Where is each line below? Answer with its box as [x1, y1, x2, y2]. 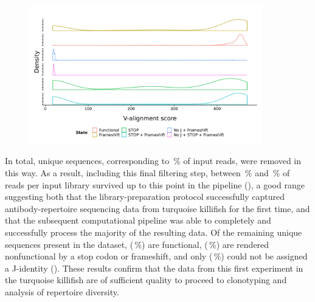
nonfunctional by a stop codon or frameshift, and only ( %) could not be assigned [5, 250, 308, 263]
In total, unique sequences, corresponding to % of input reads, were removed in [5, 154, 301, 167]
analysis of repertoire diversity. [5, 285, 119, 298]
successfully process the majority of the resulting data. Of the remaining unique [5, 225, 302, 238]
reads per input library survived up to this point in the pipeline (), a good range [5, 178, 305, 191]
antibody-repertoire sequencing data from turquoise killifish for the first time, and [5, 202, 310, 214]
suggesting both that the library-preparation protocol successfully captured [5, 190, 285, 203]
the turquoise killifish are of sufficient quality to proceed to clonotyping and [5, 273, 287, 286]
